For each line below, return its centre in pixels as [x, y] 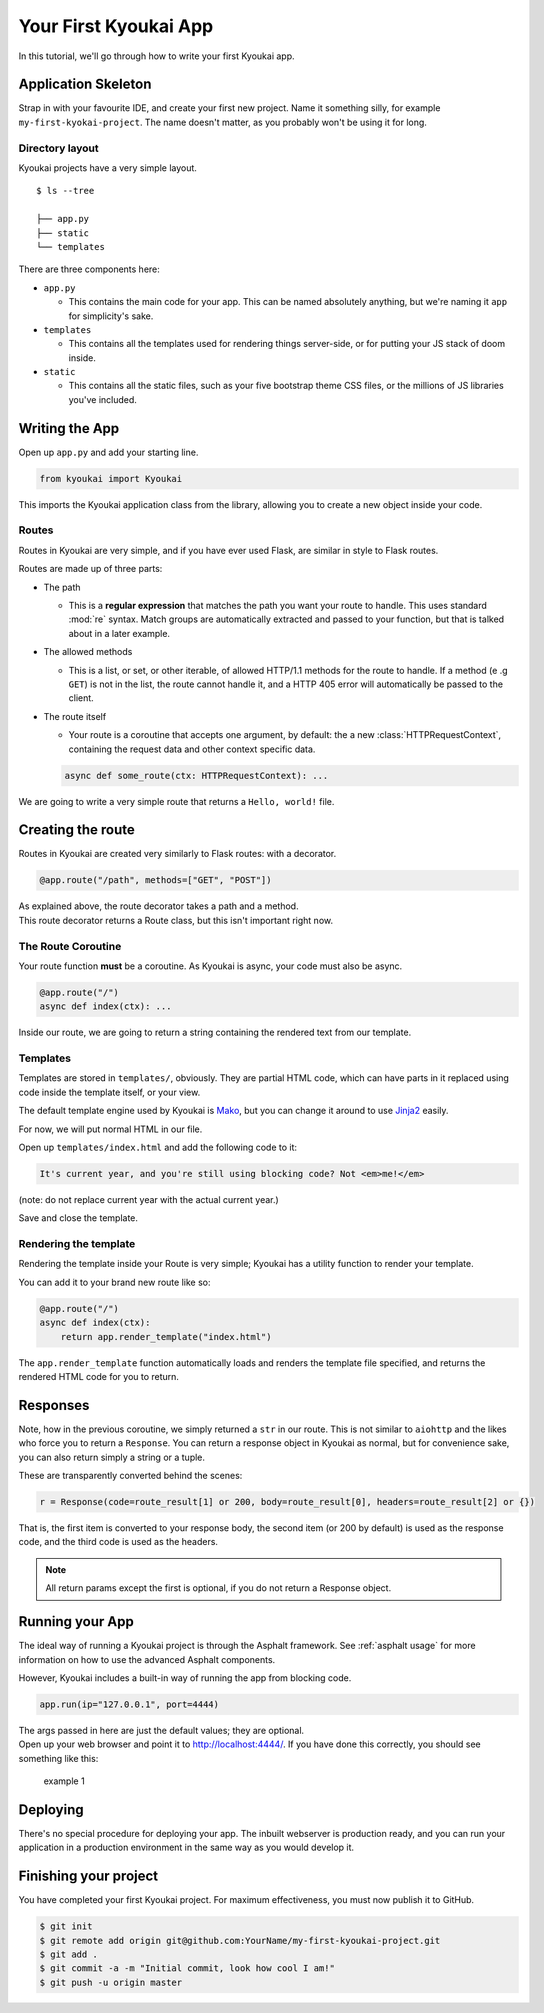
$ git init [66, 1926]
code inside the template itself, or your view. [109, 1092]
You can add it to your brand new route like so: [114, 1282]
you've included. [102, 399]
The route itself [75, 716]
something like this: [58, 1758]
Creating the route [76, 830]
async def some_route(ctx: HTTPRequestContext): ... [196, 775]
